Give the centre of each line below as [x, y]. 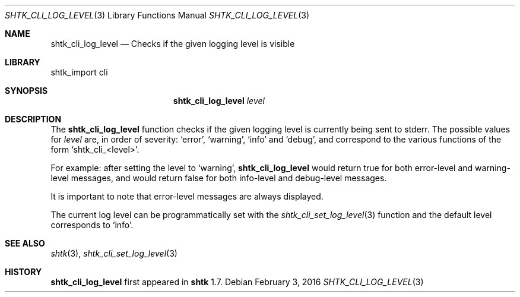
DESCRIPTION [33, 119]
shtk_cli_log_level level [219, 101]
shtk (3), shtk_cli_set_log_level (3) [114, 253]
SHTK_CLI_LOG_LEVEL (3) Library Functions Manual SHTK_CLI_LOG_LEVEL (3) [157, 15]
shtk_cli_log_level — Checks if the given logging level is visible [173, 44]
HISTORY [23, 272]
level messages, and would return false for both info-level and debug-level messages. [219, 178]
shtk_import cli [79, 72]
